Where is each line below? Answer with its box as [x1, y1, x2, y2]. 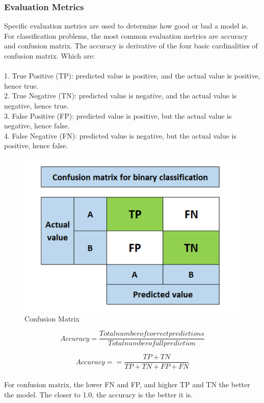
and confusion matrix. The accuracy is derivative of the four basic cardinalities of [4, 40, 258, 51]
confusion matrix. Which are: [4, 50, 95, 61]
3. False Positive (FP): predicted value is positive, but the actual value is [4, 110, 232, 121]
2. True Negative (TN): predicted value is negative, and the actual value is [4, 90, 237, 101]
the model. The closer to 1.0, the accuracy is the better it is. [4, 389, 193, 399]
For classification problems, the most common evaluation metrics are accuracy [4, 30, 248, 41]
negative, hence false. [4, 120, 70, 131]
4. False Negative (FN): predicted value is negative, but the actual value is [4, 130, 237, 141]
